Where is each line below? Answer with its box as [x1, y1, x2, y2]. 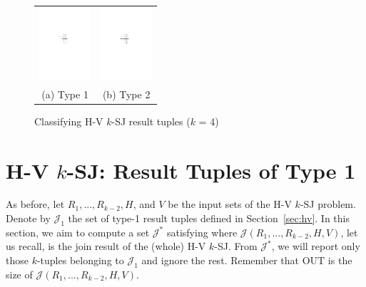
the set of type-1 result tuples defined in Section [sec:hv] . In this [68, 211, 350, 226]
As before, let [6, 197, 65, 212]
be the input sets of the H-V [168, 197, 292, 212]
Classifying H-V [34, 113, 103, 128]
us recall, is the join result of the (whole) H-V [6, 239, 206, 254]
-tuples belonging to [36, 253, 124, 268]
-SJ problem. [300, 197, 356, 212]
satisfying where [166, 224, 238, 239]
